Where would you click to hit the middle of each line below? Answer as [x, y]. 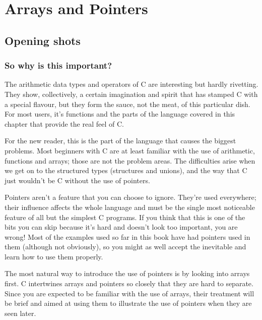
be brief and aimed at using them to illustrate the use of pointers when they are [128, 303]
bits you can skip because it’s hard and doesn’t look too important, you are [121, 227]
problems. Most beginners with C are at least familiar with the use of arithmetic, [130, 150]
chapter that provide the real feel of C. [64, 123]
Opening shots [43, 40]
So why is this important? [58, 65]
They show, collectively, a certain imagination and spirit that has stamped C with [131, 94]
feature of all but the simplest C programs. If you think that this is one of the [125, 217]
